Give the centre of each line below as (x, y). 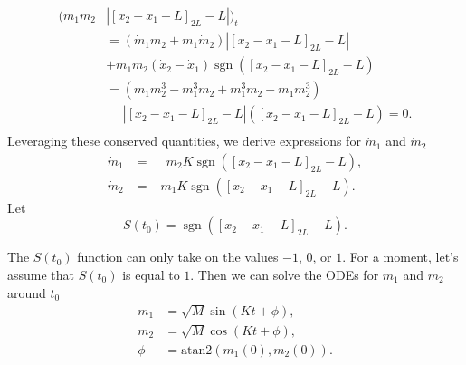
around (27, 292)
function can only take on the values (178, 257)
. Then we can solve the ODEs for (285, 275)
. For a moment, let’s (400, 257)
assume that (41, 275)
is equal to (151, 275)
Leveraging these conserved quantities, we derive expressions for (184, 141)
